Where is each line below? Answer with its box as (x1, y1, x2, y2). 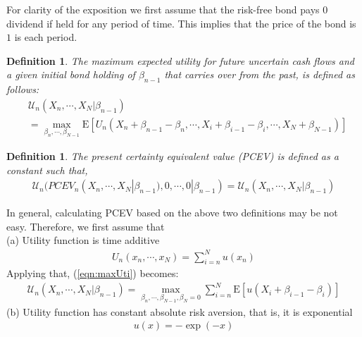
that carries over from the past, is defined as (164, 67, 355, 82)
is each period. (14, 30, 77, 44)
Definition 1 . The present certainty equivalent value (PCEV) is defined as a (6, 149, 339, 163)
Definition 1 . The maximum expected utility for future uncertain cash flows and (6, 53, 354, 68)
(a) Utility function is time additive (6, 233, 160, 247)
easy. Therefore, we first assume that (6, 219, 165, 233)
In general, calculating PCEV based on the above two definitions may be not (6, 205, 338, 220)
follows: (6, 82, 39, 97)
